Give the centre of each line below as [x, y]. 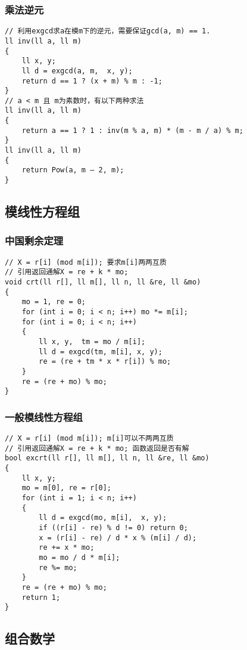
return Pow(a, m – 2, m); [73, 170]
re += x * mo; [67, 548]
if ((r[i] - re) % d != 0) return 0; [113, 528]
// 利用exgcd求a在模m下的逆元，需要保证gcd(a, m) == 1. [108, 31]
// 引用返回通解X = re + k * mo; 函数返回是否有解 [97, 448]
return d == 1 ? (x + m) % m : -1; [92, 81]
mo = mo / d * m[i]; [79, 558]
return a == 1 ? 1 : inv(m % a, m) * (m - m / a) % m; [132, 130]
